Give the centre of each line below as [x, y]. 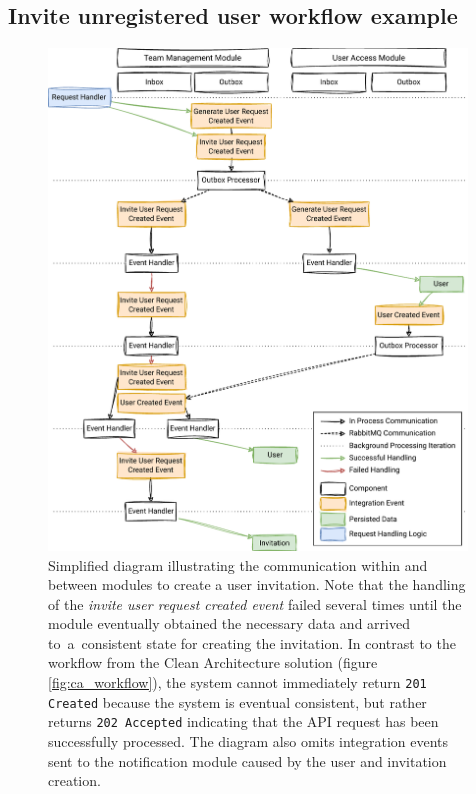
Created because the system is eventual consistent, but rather [237, 701]
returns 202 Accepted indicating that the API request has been [243, 721]
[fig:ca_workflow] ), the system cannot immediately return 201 [237, 682]
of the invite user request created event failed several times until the [255, 603]
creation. [74, 780]
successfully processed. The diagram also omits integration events [248, 741]
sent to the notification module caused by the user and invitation [247, 760]
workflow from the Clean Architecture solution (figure [213, 662]
